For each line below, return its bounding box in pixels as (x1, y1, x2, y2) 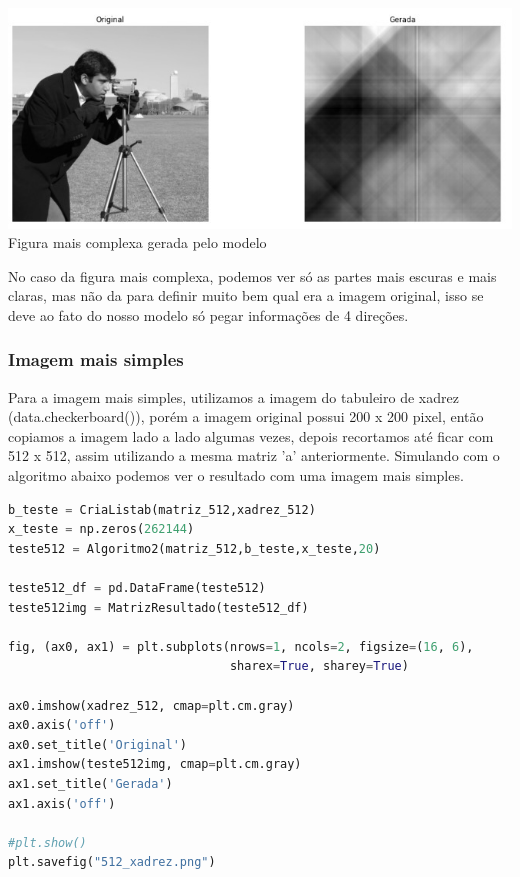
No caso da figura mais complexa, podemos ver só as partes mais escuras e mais (8, 265, 497, 286)
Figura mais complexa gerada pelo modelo (8, 232, 267, 253)
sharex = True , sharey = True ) (229, 659, 409, 674)
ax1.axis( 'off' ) (8, 796, 116, 811)
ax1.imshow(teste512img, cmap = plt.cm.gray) (8, 757, 302, 772)
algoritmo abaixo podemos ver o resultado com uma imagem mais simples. (8, 465, 464, 486)
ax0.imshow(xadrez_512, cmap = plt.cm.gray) (8, 698, 295, 713)
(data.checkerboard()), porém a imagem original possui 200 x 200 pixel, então (8, 406, 484, 427)
